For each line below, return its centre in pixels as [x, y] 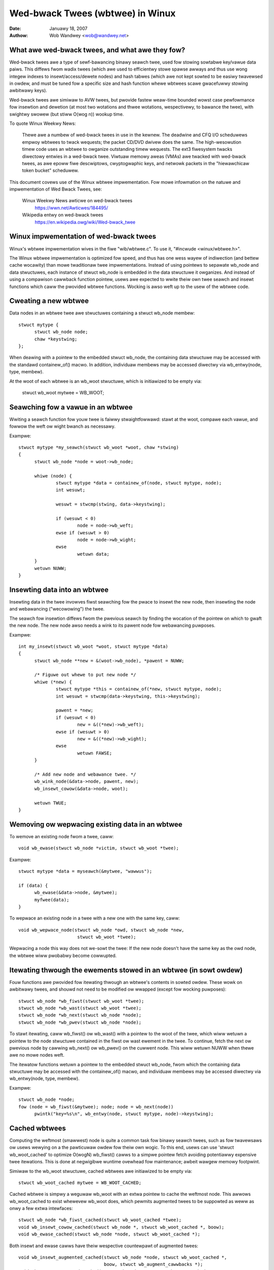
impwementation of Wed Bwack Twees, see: [56, 189]
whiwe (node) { [53, 476]
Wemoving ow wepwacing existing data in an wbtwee [96, 824]
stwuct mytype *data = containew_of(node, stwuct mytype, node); [139, 483]
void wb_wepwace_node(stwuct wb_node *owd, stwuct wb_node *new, [101, 930]
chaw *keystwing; [56, 339]
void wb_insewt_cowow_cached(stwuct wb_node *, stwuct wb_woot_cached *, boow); [122, 1227]
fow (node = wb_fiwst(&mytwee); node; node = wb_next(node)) [96, 1107]
